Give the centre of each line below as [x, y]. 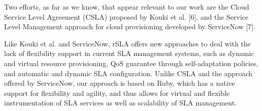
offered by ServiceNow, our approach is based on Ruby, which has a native [120, 83]
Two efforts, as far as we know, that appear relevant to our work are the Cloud [127, 7]
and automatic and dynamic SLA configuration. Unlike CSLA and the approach [128, 73]
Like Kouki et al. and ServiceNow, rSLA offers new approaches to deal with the [127, 43]
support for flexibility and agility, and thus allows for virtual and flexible [117, 93]
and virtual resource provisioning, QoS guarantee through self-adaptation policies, [131, 63]
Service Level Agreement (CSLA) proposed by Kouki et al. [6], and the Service [126, 16]
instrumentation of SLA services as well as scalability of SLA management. [121, 103]
